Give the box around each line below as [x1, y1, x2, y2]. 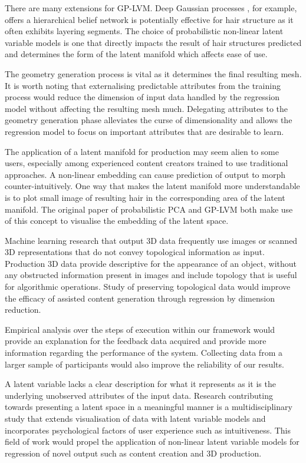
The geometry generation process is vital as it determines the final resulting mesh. [5, 67, 302, 80]
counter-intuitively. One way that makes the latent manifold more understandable [5, 180, 300, 192]
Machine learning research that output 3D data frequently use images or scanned [5, 234, 298, 246]
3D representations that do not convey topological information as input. [5, 246, 265, 258]
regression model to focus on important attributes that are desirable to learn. [5, 125, 284, 137]
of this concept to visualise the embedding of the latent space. [5, 214, 229, 227]
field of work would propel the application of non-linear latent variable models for [5, 435, 300, 448]
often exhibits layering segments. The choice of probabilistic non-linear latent [5, 25, 284, 37]
